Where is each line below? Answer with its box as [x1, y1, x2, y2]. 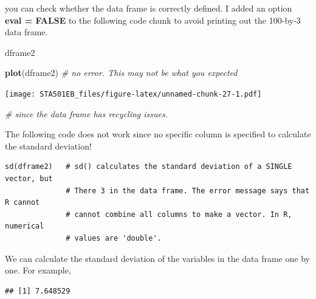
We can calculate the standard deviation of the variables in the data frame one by [5, 252, 310, 264]
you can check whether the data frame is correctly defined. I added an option [5, 2, 292, 14]
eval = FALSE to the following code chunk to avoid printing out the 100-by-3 [5, 13, 301, 26]
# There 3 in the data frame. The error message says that [66, 186, 310, 195]
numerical [5, 222, 44, 231]
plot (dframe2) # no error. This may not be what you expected [5, 66, 238, 79]
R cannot [5, 198, 40, 207]
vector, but [5, 174, 53, 183]
